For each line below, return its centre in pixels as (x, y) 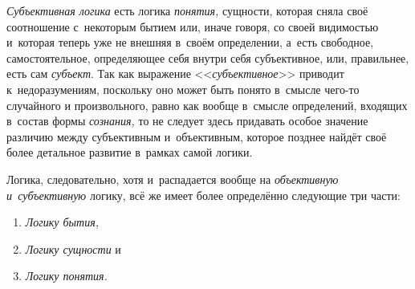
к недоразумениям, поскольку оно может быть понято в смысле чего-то (183, 89)
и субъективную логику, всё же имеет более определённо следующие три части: (203, 195)
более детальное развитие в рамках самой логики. (130, 152)
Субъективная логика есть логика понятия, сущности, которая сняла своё (187, 10)
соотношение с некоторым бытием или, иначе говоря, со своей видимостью (193, 26)
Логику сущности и (73, 248)
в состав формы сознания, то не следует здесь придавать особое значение (187, 121)
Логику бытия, (62, 222)
